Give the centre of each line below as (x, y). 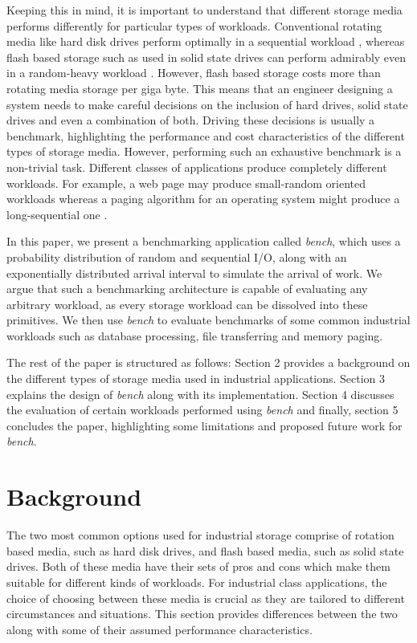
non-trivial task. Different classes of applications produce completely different (197, 167)
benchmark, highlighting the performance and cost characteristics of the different (206, 135)
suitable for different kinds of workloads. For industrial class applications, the (197, 582)
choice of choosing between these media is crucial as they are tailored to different (206, 598)
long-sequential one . (57, 214)
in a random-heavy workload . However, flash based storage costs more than (194, 73)
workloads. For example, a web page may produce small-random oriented (186, 183)
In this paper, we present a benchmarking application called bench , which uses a (204, 241)
